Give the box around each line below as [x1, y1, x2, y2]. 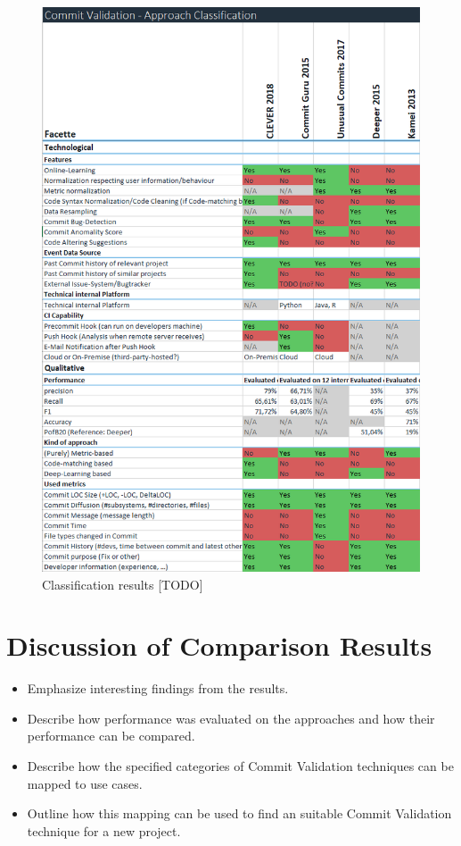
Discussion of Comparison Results [6, 627, 432, 664]
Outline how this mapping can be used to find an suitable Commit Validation [27, 804, 452, 823]
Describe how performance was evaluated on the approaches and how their [27, 708, 435, 727]
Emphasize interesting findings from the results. [27, 679, 289, 698]
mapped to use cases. [27, 774, 143, 792]
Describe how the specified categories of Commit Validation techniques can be [27, 757, 454, 775]
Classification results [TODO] [42, 574, 203, 593]
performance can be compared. [27, 726, 195, 745]
